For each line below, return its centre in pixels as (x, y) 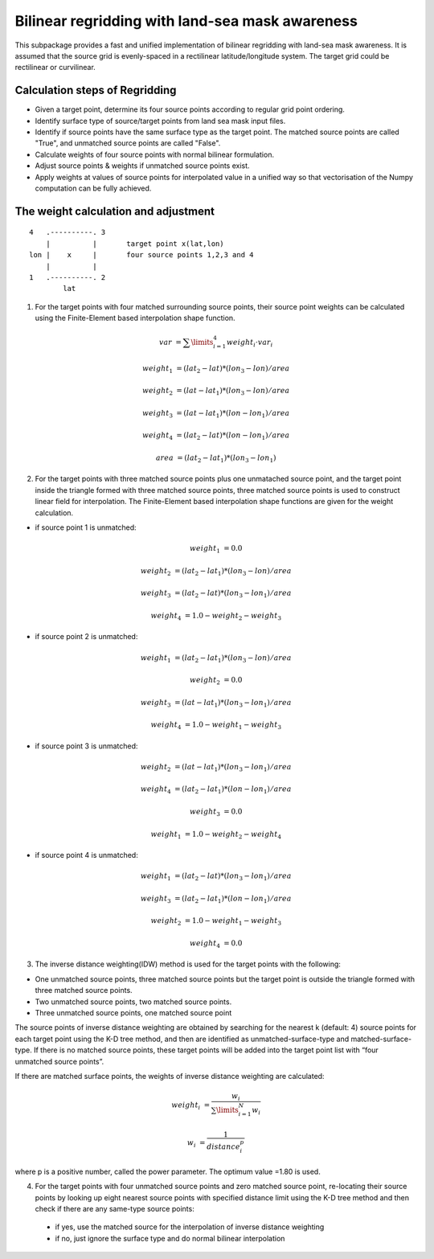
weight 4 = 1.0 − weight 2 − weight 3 (216, 617)
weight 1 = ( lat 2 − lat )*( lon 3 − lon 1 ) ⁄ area (216, 877)
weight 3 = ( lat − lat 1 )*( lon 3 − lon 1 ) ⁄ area (216, 703)
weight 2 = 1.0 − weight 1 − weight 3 (216, 922)
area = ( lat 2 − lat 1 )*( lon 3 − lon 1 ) (216, 458)
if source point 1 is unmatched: (86, 527)
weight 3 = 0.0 (216, 812)
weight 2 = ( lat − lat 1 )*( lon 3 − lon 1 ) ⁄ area (216, 768)
